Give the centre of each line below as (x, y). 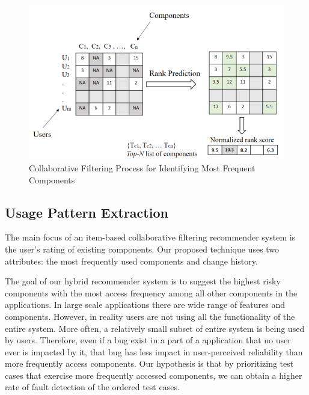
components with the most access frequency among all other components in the (151, 292)
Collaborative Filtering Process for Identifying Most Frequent (142, 167)
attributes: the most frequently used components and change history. (131, 261)
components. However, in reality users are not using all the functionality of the (150, 316)
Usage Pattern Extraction (87, 212)
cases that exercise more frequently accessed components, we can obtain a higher (154, 375)
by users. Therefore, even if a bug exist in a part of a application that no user (148, 340)
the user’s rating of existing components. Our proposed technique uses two (142, 249)
